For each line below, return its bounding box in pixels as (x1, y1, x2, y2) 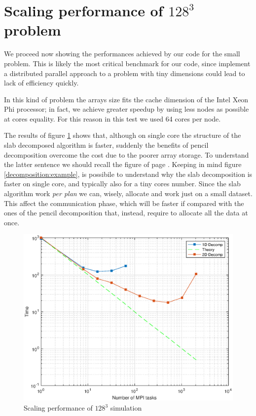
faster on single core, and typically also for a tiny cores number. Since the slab (4, 178, 241, 189)
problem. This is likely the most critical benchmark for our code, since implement (4, 58, 251, 68)
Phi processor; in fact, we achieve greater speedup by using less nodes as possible (4, 104, 249, 114)
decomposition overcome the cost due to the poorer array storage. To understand (4, 149, 249, 160)
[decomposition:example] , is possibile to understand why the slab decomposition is (4, 168, 253, 179)
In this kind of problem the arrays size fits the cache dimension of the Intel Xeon (4, 94, 249, 104)
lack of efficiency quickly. (4, 78, 79, 88)
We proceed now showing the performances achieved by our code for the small (4, 48, 240, 59)
